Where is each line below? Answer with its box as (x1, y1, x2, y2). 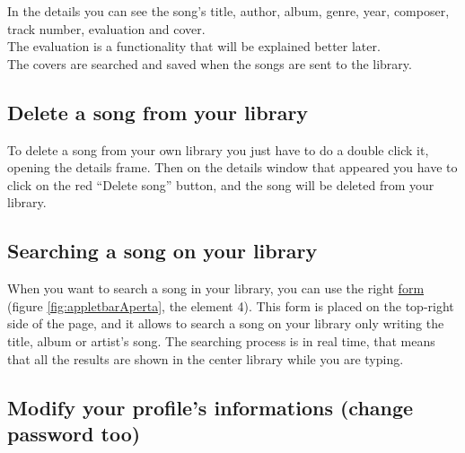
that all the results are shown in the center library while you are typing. (7, 349, 404, 368)
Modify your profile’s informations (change (7, 393, 414, 421)
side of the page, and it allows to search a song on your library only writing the (7, 314, 444, 333)
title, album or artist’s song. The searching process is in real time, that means (7, 331, 435, 350)
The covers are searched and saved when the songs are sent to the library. (7, 54, 412, 73)
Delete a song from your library (7, 98, 309, 126)
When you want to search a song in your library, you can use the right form (7, 279, 425, 298)
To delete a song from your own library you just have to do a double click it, (7, 140, 429, 159)
